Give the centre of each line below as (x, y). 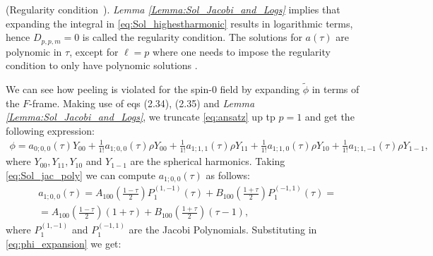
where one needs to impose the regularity (242, 51)
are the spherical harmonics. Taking (208, 161)
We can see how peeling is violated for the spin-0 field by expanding (153, 89)
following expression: (50, 130)
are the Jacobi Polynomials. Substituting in (223, 230)
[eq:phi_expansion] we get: (64, 243)
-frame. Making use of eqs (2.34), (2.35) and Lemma (142, 103)
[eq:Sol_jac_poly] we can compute (81, 175)
